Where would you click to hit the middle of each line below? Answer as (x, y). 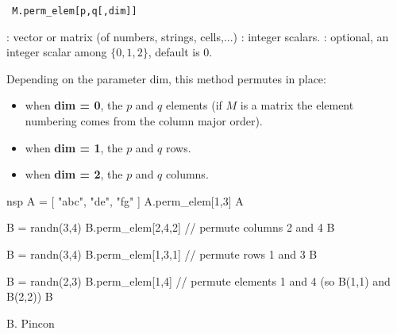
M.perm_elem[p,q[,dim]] (75, 11)
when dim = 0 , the (74, 105)
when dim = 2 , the (74, 174)
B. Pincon (31, 322)
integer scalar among (57, 52)
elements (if (194, 105)
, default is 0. (180, 52)
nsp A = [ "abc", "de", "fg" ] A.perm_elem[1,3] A (125, 200)
